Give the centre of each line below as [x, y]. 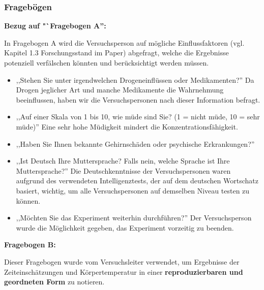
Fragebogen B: [30, 245]
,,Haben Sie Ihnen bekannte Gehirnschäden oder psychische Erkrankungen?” [135, 143]
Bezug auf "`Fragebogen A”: [55, 26]
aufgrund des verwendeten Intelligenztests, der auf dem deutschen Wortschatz [137, 181]
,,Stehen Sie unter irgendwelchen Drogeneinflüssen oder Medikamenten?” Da [135, 79]
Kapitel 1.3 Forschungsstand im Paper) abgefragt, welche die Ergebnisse [116, 53]
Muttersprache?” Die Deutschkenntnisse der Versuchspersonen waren [123, 170]
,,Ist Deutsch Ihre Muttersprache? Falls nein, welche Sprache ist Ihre [123, 161]
